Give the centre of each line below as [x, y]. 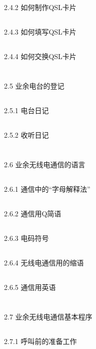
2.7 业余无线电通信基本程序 [48, 316]
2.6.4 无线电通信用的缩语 [44, 262]
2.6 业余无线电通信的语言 [45, 164]
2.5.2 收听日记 [26, 135]
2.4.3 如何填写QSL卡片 [40, 32]
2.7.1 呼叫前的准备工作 [40, 341]
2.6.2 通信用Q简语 [33, 213]
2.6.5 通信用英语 [30, 287]
